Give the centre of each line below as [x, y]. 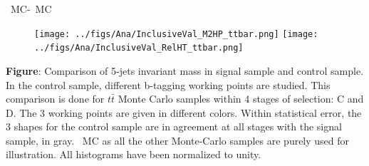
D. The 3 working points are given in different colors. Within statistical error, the [184, 112]
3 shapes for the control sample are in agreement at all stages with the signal [174, 126]
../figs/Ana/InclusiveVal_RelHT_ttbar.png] [139, 48]
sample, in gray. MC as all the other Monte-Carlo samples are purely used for [178, 140]
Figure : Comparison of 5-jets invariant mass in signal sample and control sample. [185, 70]
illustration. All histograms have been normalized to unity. [134, 154]
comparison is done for [55, 99]
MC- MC [31, 9]
